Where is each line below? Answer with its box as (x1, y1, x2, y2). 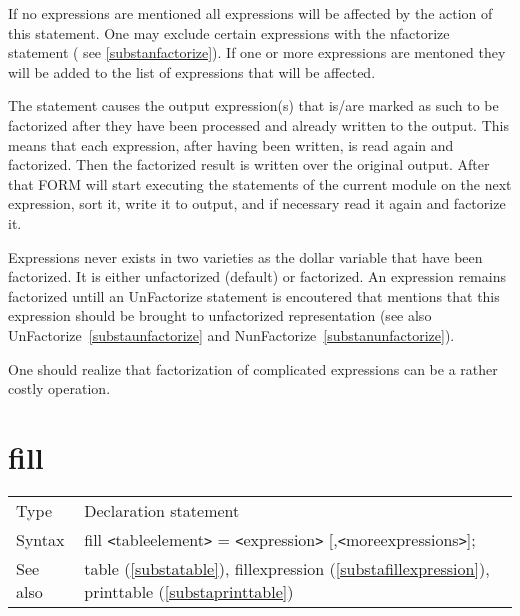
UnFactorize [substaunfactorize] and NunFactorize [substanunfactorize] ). (8, 324, 455, 345)
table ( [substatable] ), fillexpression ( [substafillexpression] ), (84, 556, 490, 580)
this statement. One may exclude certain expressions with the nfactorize (8, 22, 450, 43)
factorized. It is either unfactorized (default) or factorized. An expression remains (8, 266, 506, 287)
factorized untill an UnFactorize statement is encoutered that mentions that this (8, 285, 500, 306)
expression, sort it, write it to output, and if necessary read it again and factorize (8, 193, 506, 214)
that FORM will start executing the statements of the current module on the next (8, 173, 512, 194)
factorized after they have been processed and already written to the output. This (8, 114, 509, 135)
